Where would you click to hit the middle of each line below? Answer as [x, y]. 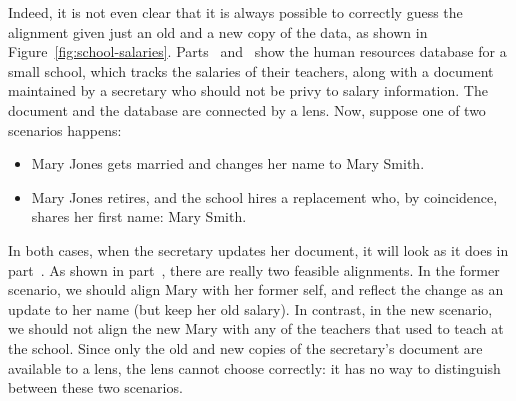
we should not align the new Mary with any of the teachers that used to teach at [256, 328]
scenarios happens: [65, 129]
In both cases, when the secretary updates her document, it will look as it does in [258, 249]
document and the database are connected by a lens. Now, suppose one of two [247, 109]
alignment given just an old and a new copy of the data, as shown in [218, 31]
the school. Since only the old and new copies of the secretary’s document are [245, 347]
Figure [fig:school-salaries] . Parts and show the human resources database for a [257, 51]
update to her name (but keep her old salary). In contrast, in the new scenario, [250, 308]
